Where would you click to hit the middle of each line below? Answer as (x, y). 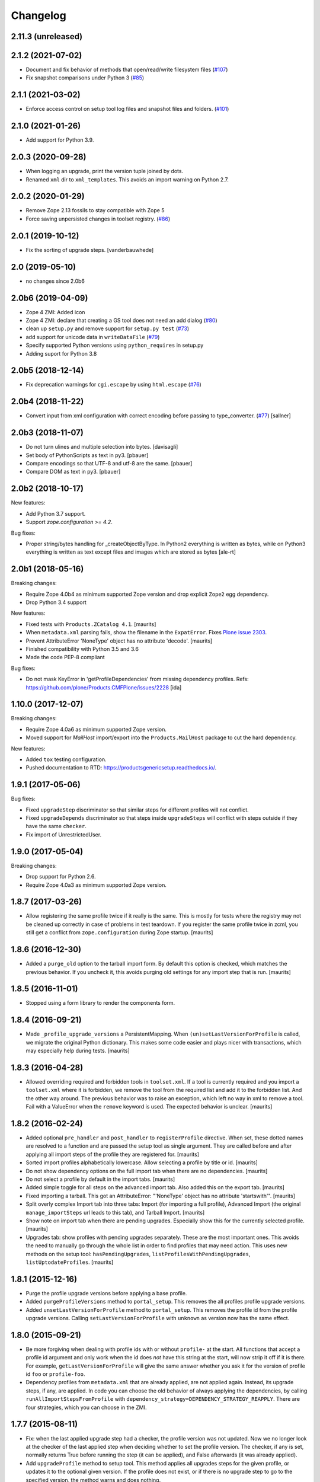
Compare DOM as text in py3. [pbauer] (73, 472)
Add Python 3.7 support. (56, 513)
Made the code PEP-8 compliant (65, 657)
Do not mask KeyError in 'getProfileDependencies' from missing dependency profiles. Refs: (137, 679)
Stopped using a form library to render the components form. (100, 1003)
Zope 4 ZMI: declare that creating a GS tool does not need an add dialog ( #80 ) (121, 320)
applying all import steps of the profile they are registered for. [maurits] (113, 1154)
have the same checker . (56, 826)
